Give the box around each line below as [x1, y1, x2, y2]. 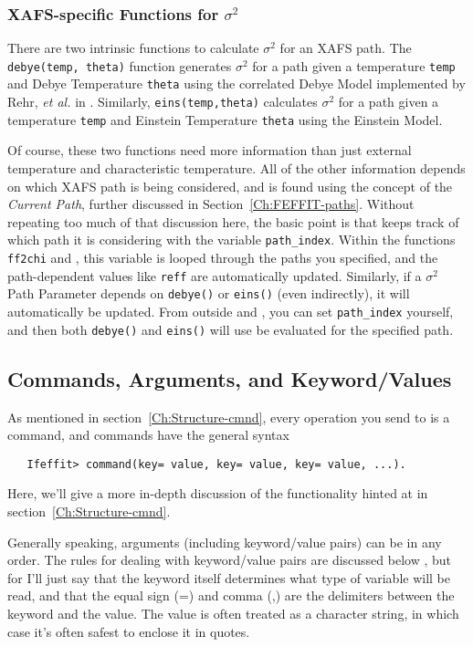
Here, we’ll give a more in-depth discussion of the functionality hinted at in [7, 484, 428, 503]
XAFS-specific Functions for [7, 2, 219, 25]
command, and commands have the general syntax [7, 425, 289, 444]
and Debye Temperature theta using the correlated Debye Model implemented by [7, 74, 466, 93]
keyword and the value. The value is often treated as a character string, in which [7, 603, 459, 622]
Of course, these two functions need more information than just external [7, 141, 412, 160]
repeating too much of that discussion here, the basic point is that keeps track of [7, 212, 459, 231]
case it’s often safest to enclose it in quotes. [7, 621, 250, 641]
